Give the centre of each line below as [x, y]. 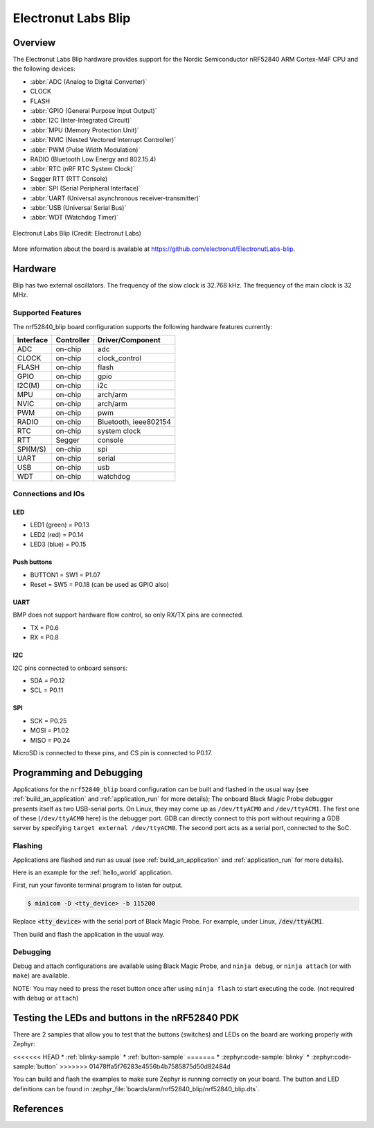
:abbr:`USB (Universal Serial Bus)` [78, 207]
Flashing [28, 846]
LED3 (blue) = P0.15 [58, 545]
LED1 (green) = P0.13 [60, 525]
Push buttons [33, 562]
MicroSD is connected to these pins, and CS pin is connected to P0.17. [113, 752]
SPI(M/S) [32, 449]
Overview [34, 43]
